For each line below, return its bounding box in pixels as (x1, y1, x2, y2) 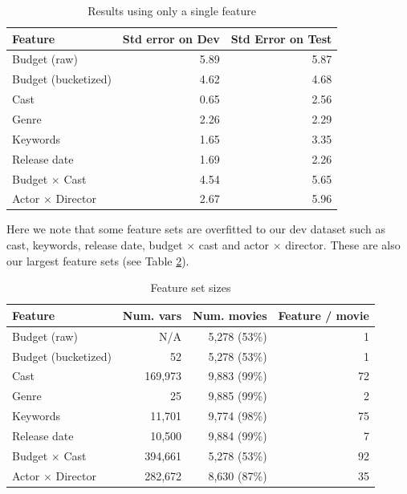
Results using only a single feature (88, 2, 257, 18)
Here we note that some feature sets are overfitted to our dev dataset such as (6, 221, 385, 237)
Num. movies (193, 306, 267, 323)
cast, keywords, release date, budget (6, 237, 183, 253)
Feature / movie (278, 306, 369, 323)
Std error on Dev (122, 30, 220, 47)
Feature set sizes (150, 279, 231, 296)
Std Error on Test (230, 30, 332, 47)
